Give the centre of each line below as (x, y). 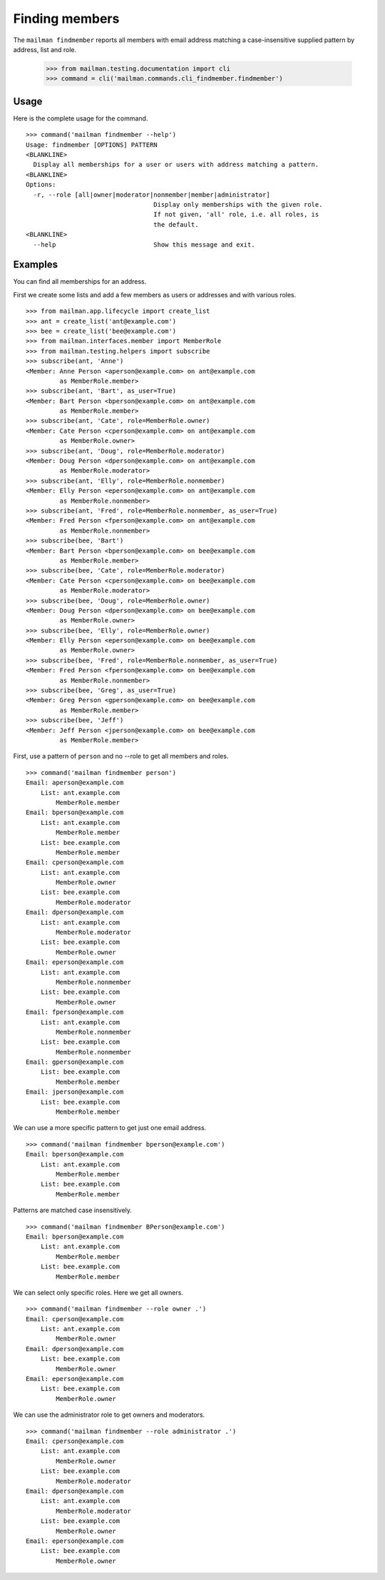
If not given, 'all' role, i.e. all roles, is (236, 215)
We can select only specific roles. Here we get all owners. (98, 1292)
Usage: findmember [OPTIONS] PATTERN (92, 145)
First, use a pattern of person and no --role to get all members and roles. (121, 756)
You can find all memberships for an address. (80, 282)
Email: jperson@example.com (75, 1092)
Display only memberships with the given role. (238, 204)
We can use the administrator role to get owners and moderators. (109, 1415)
